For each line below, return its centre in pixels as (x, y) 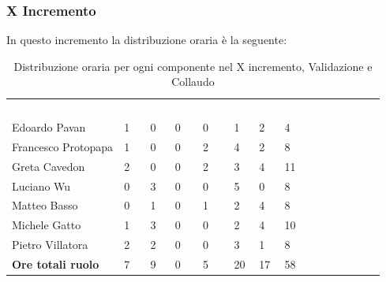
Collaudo (193, 82)
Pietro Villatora (50, 245)
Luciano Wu (41, 186)
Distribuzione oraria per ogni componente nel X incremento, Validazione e (193, 66)
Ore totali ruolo (56, 264)
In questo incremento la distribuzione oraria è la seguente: (147, 40)
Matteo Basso (45, 205)
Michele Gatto (47, 225)
